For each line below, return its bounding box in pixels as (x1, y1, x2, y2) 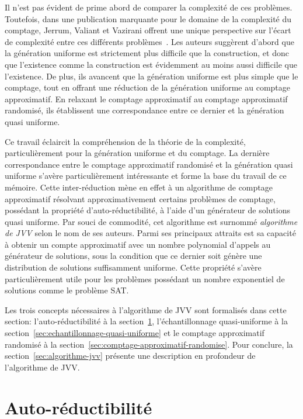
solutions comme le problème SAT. (5, 284, 129, 296)
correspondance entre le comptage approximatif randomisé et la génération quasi (5, 158, 293, 170)
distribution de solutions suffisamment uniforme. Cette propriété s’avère (5, 261, 262, 273)
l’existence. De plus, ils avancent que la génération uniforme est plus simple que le (5, 70, 298, 82)
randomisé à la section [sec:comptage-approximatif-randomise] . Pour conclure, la (5, 338, 293, 350)
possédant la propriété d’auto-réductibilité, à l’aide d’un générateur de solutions (5, 204, 291, 216)
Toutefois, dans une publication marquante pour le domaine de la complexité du (5, 12, 292, 25)
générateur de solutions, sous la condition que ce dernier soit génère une (5, 250, 262, 262)
